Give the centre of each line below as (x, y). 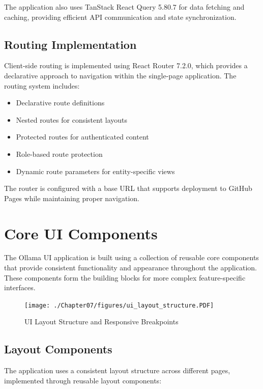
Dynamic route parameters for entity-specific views (95, 171)
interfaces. (20, 287)
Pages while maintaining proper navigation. (72, 198)
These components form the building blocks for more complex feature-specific (125, 277)
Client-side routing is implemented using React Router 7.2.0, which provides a (126, 65)
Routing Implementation (70, 44)
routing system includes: (42, 85)
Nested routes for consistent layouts (72, 119)
